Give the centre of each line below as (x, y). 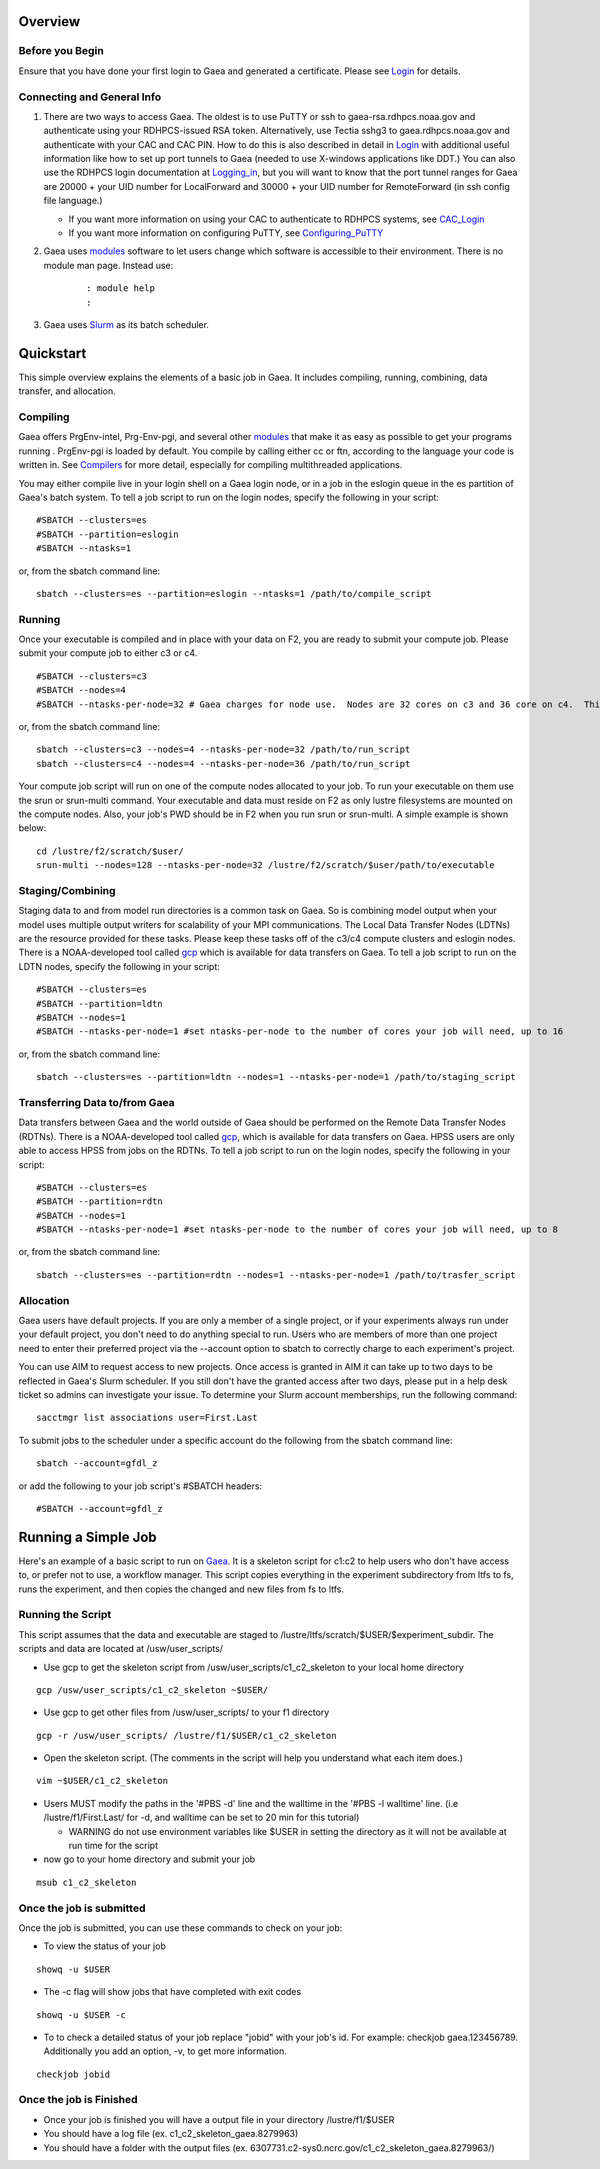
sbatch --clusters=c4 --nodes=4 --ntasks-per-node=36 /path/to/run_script (223, 763)
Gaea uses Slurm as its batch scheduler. (126, 324)
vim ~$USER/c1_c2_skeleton (102, 1781)
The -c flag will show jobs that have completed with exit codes (172, 1992)
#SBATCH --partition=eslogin (107, 534)
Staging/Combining (67, 890)
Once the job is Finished (78, 2100)
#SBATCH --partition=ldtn (100, 1003)
